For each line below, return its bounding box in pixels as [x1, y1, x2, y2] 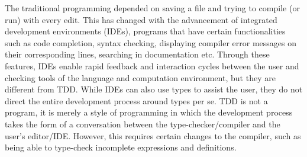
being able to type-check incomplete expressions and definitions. [5, 141, 237, 153]
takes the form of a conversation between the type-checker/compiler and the [5, 117, 280, 130]
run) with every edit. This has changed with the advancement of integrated [5, 13, 277, 25]
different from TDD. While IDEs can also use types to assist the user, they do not [5, 83, 303, 95]
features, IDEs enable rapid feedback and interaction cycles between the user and [5, 59, 299, 72]
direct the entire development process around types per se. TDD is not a [5, 94, 268, 107]
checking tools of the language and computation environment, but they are [5, 71, 276, 84]
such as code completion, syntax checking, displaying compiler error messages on [5, 36, 296, 49]
